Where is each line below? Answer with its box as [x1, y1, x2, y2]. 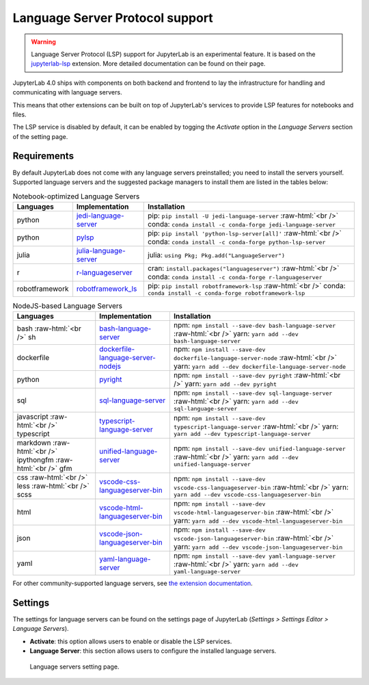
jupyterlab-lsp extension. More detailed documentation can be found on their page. [31, 60, 266, 68]
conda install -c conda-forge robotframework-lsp [148, 289, 305, 297]
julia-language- [76, 246, 126, 255]
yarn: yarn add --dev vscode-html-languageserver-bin [173, 516, 343, 526]
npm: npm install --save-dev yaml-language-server [173, 551, 336, 560]
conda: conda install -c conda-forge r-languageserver [148, 272, 323, 281]
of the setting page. [12, 132, 68, 140]
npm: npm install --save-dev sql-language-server [173, 388, 333, 398]
